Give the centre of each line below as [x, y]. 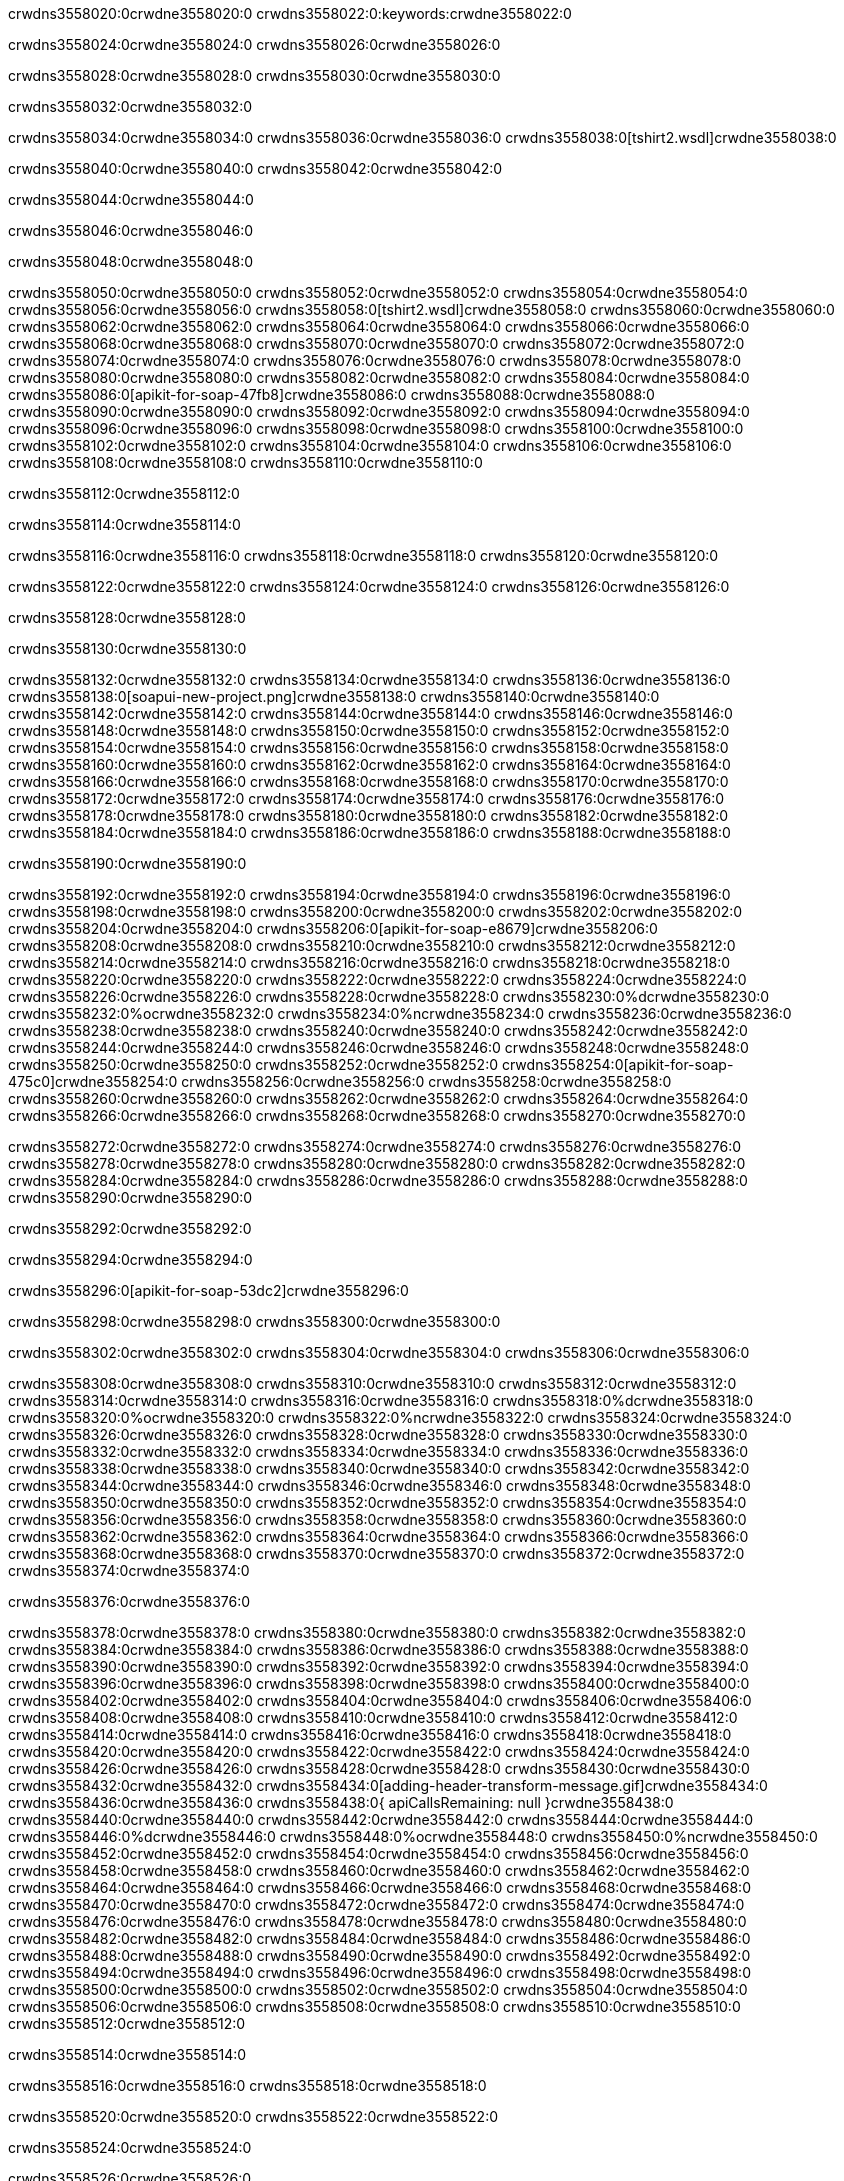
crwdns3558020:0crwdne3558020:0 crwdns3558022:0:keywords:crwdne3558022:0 [290, 13]
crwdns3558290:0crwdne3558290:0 [130, 1197]
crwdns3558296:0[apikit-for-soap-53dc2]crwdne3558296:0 [208, 1290]
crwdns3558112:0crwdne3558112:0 [124, 493]
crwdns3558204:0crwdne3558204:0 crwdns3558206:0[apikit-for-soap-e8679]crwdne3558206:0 [333, 928]
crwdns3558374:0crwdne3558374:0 [129, 1570]
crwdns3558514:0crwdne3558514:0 [127, 2054]
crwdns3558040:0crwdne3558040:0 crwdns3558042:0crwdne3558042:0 [255, 168]
